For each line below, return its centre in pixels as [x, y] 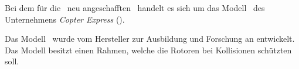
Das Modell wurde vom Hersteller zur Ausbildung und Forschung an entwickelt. [150, 39]
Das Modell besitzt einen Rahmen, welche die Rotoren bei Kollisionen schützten [148, 50]
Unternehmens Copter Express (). [65, 19]
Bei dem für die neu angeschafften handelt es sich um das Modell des [135, 8]
